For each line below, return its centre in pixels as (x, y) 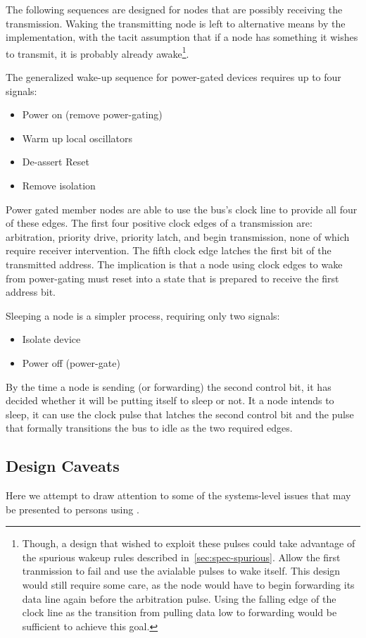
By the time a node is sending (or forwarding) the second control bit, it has (169, 386)
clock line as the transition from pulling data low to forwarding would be (179, 612)
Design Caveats (63, 466)
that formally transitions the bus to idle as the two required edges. (149, 428)
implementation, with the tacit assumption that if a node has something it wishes (182, 37)
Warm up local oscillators (77, 138)
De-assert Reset (56, 162)
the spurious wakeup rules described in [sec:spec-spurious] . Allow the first (181, 557)
